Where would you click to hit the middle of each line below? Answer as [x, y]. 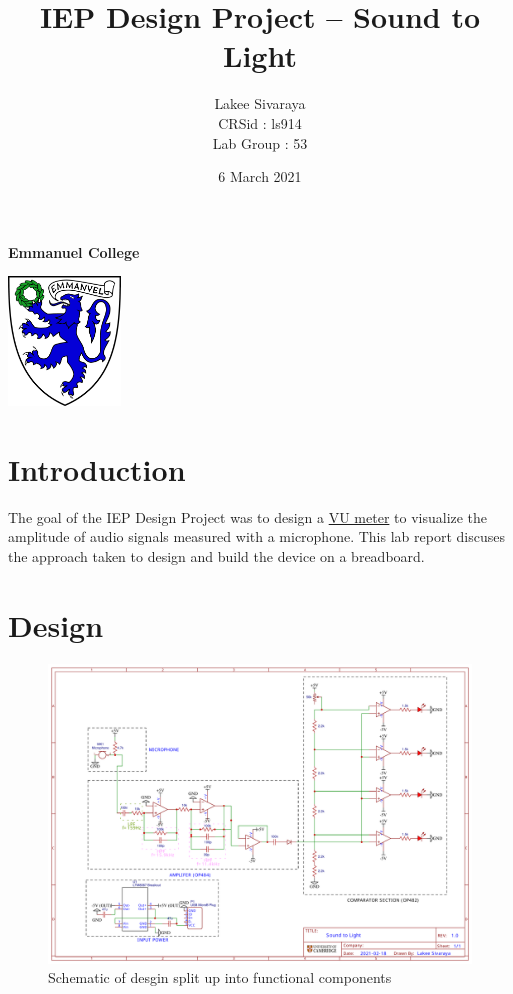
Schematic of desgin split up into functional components [220, 977]
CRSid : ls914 [260, 122]
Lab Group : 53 [260, 142]
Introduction [97, 468]
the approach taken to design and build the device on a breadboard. [216, 556]
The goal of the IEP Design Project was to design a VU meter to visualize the [248, 516]
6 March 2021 [260, 176]
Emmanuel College [74, 251]
